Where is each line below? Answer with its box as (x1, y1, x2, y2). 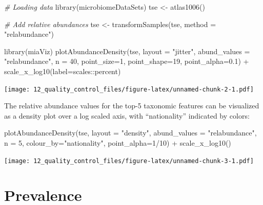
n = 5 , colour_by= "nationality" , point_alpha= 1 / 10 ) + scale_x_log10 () (4, 138, 231, 148)
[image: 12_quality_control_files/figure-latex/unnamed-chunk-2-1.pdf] (4, 85, 254, 93)
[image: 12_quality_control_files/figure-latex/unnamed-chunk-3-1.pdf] (4, 157, 254, 165)
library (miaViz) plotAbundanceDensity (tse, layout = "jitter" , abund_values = (4, 45, 250, 56)
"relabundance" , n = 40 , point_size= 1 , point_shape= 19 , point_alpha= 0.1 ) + (4, 56, 249, 66)
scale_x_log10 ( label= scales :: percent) (4, 65, 121, 76)
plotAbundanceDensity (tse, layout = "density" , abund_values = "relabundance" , (4, 127, 257, 138)
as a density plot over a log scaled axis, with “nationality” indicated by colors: (4, 110, 250, 121)
